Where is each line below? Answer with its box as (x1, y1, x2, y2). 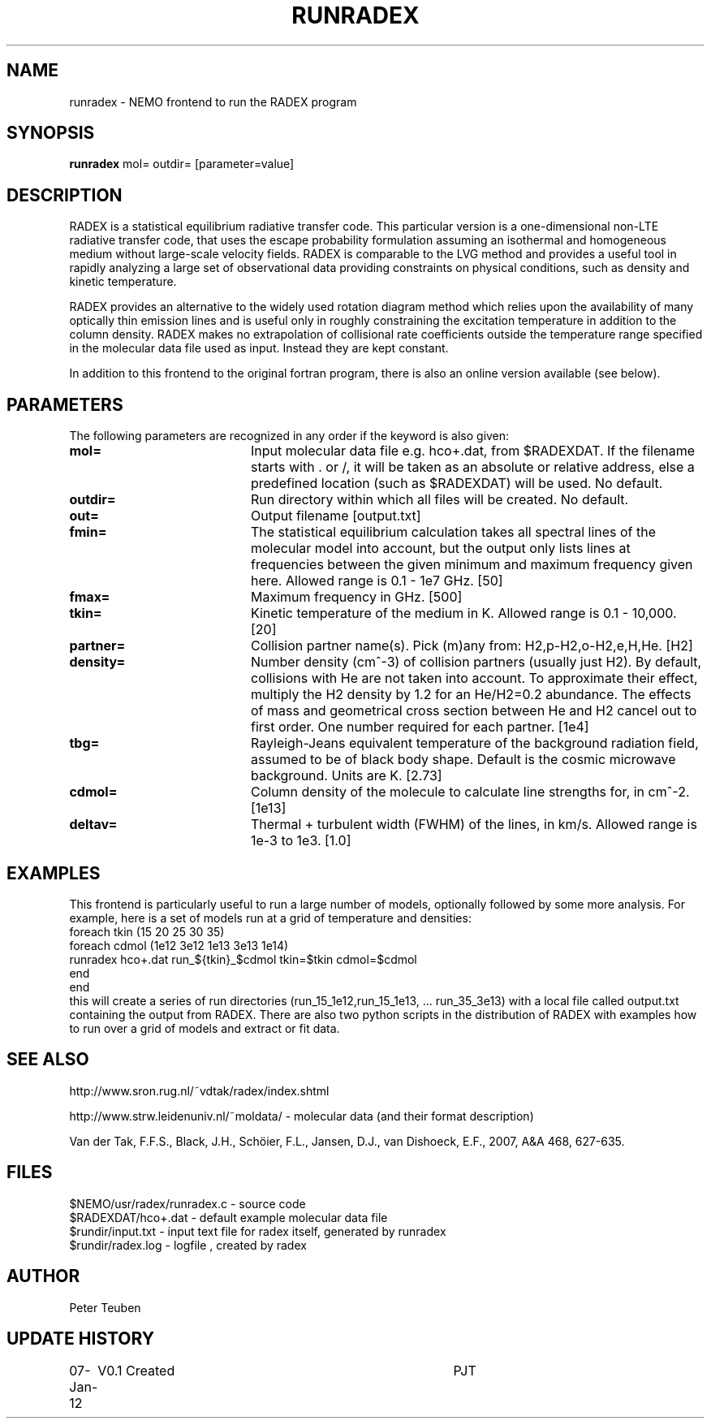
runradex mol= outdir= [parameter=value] (69, 157, 295, 171)
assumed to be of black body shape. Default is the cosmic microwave (250, 751, 676, 768)
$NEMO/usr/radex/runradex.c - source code (69, 1196, 306, 1211)
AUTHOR (6, 1266, 80, 1287)
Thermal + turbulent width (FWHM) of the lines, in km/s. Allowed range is (250, 816, 697, 833)
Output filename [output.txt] (250, 507, 421, 525)
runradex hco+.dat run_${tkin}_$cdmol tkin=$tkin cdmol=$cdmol (69, 952, 417, 966)
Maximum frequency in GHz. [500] (250, 589, 463, 606)
